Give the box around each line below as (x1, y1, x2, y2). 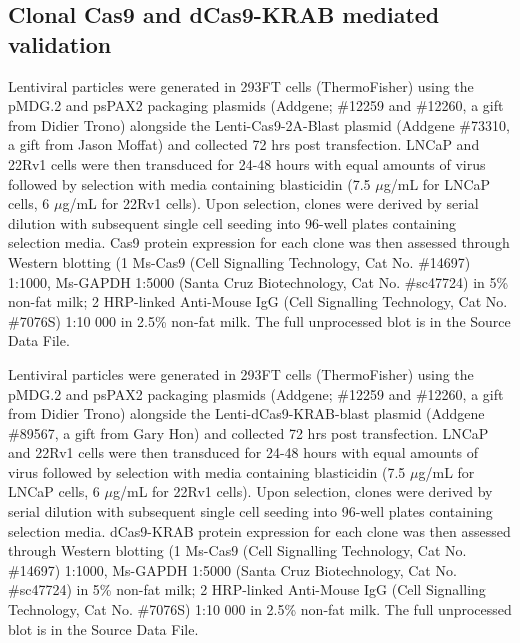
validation (8, 28, 112, 59)
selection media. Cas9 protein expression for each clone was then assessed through (8, 232, 510, 253)
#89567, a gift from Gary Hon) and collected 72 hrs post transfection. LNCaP (8, 422, 489, 443)
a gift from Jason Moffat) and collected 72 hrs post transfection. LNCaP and (8, 134, 480, 155)
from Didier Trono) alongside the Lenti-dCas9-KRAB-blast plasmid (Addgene (8, 403, 485, 424)
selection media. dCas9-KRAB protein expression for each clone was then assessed (8, 520, 511, 541)
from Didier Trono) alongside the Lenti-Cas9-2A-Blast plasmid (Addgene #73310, (8, 114, 510, 135)
